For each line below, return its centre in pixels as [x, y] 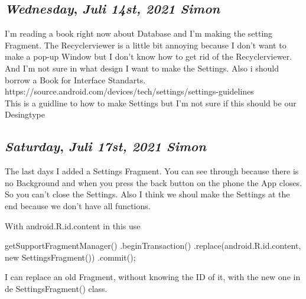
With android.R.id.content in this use [73, 225]
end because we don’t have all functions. [78, 205]
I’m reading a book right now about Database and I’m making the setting [139, 33]
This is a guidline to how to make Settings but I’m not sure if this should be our [151, 103]
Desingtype [25, 114]
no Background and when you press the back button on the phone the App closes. [154, 182]
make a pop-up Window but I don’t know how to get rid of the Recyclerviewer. [149, 56]
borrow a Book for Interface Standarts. [75, 79]
